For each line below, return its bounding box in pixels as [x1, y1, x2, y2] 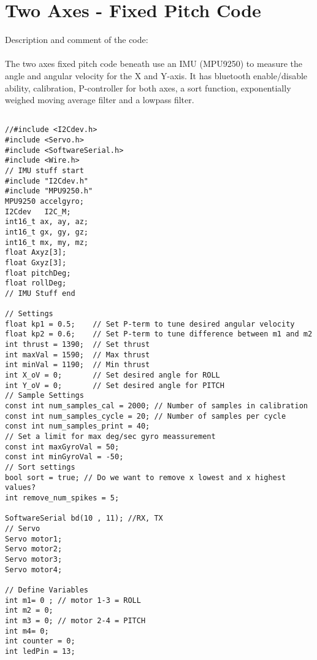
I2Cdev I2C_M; [5, 207, 71, 216]
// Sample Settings [5, 391, 84, 400]
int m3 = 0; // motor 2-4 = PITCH [5, 616, 146, 625]
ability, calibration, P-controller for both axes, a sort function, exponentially [5, 81, 291, 94]
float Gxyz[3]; [5, 258, 67, 267]
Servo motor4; [5, 565, 63, 574]
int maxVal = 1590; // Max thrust [5, 350, 150, 359]
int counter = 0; [5, 637, 75, 646]
